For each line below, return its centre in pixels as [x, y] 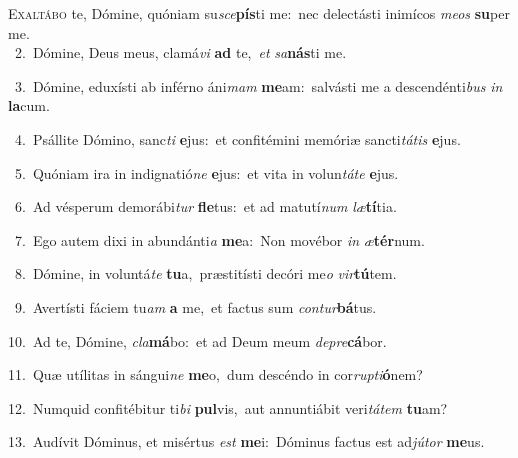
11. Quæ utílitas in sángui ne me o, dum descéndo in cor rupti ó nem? [215, 374]
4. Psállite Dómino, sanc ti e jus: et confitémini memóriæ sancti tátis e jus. [237, 138]
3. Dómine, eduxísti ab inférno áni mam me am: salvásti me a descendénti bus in [258, 85]
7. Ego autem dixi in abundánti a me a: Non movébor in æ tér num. [219, 239]
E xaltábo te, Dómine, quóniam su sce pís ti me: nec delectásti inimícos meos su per [259, 13]
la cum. [29, 105]
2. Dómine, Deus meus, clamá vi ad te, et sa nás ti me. [180, 52]
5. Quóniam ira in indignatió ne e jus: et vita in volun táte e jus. [206, 172]
